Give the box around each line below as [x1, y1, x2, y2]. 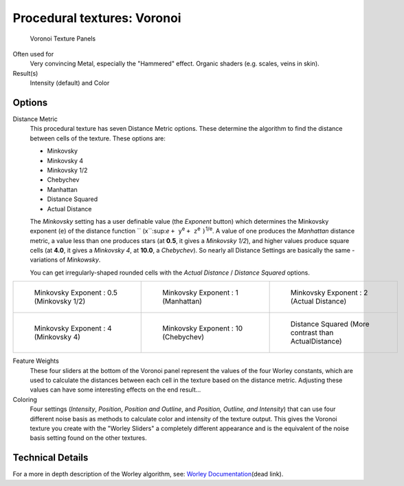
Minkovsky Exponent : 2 [290, 288, 368, 297]
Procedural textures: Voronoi [12, 10, 181, 25]
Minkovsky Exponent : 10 [162, 324, 243, 333]
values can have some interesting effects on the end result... [30, 385, 201, 394]
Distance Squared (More [290, 319, 370, 329]
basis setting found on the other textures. [30, 434, 147, 442]
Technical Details [12, 452, 89, 464]
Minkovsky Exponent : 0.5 [34, 288, 118, 297]
